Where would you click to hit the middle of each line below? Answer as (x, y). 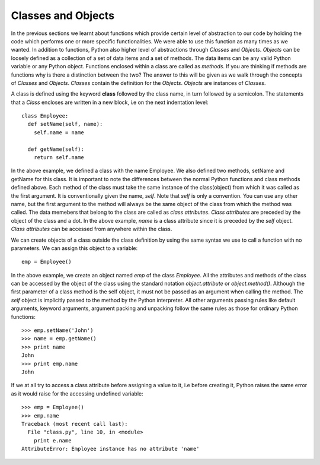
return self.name (59, 158)
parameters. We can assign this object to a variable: (74, 248)
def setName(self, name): (65, 124)
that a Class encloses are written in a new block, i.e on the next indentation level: (110, 102)
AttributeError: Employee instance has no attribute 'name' (111, 449)
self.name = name (59, 132)
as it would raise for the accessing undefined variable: (77, 393)
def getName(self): (56, 149)
